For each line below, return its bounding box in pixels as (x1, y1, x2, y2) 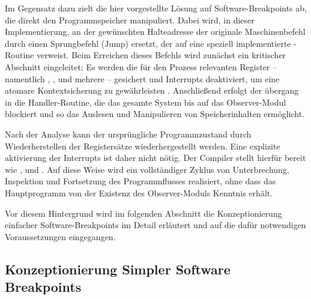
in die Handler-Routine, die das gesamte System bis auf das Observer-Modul (5, 95, 286, 108)
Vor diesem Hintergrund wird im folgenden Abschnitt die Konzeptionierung (5, 207, 282, 219)
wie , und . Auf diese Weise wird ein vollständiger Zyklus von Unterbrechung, (5, 163, 289, 175)
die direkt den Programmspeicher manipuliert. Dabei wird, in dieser (5, 13, 255, 26)
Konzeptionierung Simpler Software (5, 259, 231, 278)
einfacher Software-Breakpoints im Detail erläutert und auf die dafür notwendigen (5, 219, 306, 231)
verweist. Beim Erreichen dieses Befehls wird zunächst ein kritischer (37, 49, 286, 61)
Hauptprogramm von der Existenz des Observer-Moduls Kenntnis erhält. (5, 186, 273, 199)
